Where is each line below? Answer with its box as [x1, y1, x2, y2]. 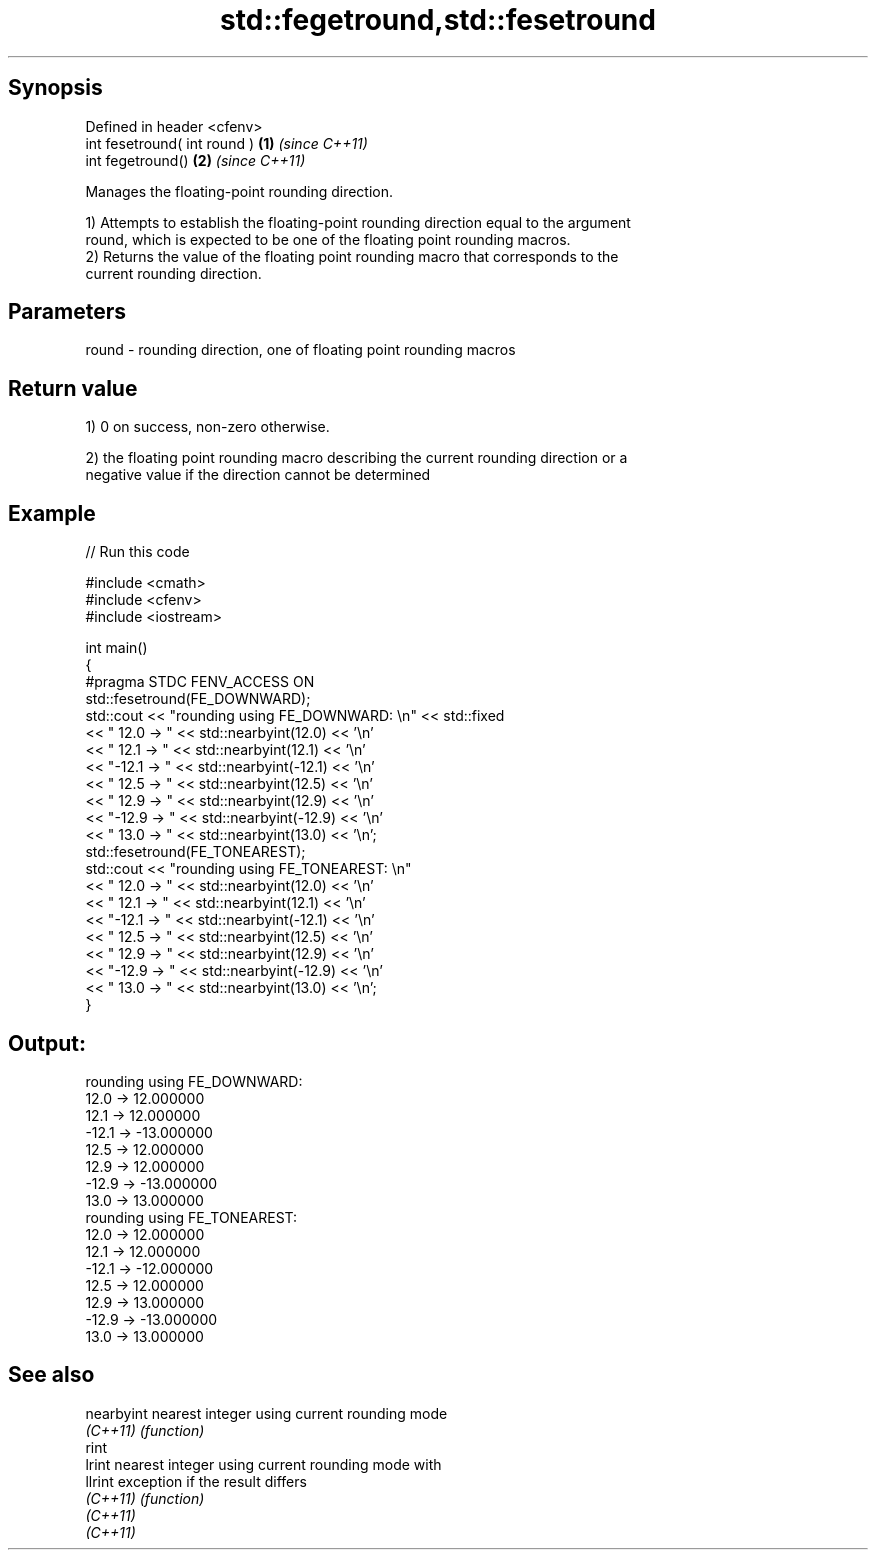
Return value [8, 375, 138, 401]
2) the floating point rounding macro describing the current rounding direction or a [85, 449, 628, 467]
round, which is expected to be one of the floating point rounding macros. [85, 230, 571, 248]
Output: [8, 1030, 86, 1056]
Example [8, 500, 96, 526]
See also [8, 1362, 95, 1388]
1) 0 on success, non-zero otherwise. [85, 418, 330, 436]
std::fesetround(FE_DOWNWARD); [85, 690, 311, 708]
